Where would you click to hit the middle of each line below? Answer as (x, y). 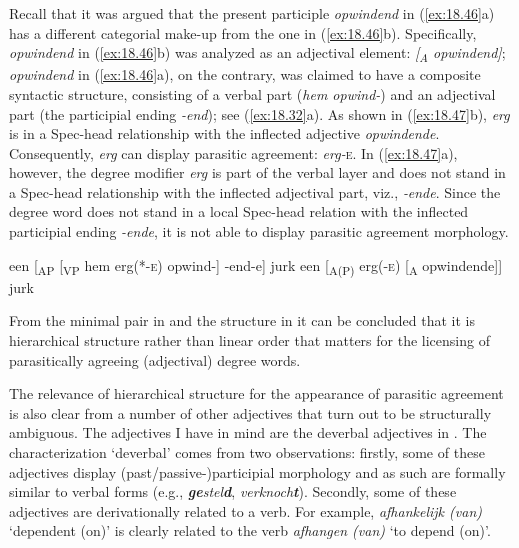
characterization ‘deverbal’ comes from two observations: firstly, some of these (247, 451)
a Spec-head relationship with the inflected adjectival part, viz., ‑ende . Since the (255, 191)
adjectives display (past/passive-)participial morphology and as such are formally (257, 471)
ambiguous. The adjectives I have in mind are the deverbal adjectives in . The (248, 432)
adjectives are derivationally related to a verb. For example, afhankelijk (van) (245, 510)
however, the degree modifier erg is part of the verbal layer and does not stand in (257, 172)
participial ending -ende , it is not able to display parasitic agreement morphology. (259, 231)
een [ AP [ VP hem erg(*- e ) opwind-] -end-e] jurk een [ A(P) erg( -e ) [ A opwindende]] (256, 266)
